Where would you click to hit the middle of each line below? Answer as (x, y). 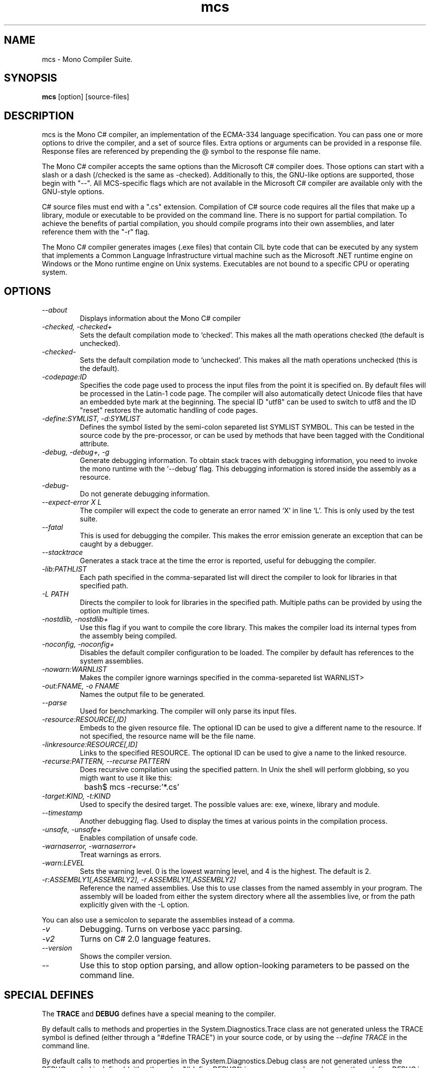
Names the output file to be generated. (142, 694)
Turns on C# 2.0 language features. (145, 939)
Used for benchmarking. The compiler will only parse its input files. (188, 711)
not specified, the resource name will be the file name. (168, 736)
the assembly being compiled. (128, 636)
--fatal (53, 527)
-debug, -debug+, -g (76, 452)
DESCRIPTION (39, 115)
